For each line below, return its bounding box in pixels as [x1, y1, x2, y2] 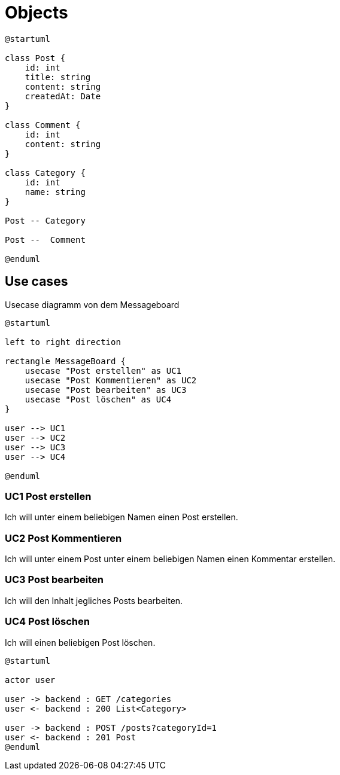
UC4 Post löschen [5, 615, 90, 628]
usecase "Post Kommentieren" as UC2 [25, 375, 197, 385]
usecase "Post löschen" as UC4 [25, 394, 172, 404]
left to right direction [5, 337, 121, 347]
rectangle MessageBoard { [5, 356, 126, 366]
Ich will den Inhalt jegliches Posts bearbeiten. [5, 595, 183, 606]
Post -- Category [5, 215, 86, 225]
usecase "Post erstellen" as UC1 [25, 365, 182, 376]
